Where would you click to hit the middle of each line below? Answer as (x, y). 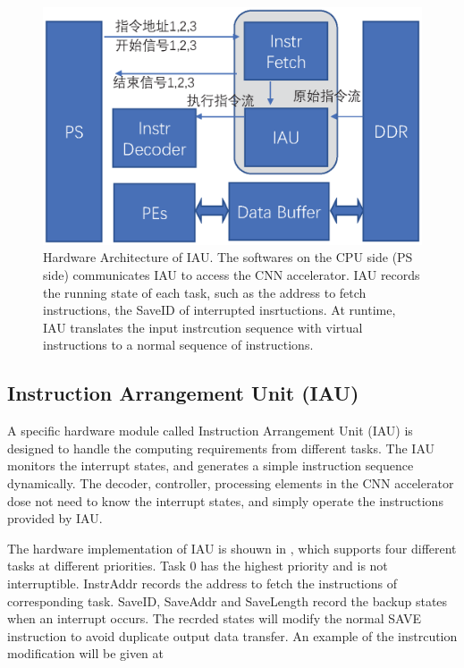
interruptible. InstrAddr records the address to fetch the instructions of (202, 583)
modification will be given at (86, 653)
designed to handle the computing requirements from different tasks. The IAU (221, 448)
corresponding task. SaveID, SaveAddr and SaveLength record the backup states (228, 600)
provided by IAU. (55, 518)
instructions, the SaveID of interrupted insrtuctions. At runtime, (219, 310)
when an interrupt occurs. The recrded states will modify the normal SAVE (215, 618)
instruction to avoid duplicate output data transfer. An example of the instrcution (232, 635)
